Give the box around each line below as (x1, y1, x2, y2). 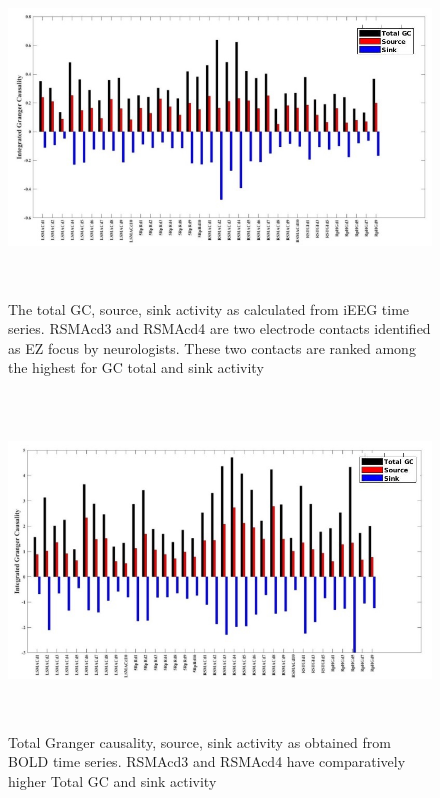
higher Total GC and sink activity (8, 770, 217, 791)
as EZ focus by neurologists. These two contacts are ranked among (8, 337, 416, 358)
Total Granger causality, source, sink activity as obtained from (8, 731, 391, 752)
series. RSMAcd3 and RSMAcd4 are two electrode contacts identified (8, 318, 431, 339)
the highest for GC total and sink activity (8, 357, 264, 378)
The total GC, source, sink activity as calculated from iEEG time (8, 298, 410, 319)
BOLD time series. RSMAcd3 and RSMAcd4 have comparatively (8, 751, 406, 772)
